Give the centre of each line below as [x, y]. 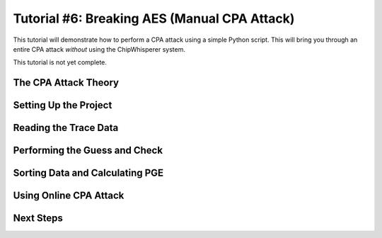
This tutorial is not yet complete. [60, 62]
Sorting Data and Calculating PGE [88, 173]
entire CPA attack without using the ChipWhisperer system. [99, 49]
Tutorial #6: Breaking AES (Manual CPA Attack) [154, 18]
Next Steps [38, 219]
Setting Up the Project [63, 105]
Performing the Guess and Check [88, 151]
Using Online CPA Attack [69, 196]
